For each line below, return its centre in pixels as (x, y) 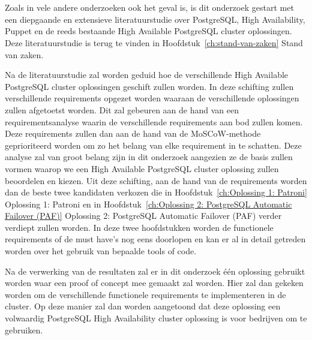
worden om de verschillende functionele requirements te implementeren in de (145, 294)
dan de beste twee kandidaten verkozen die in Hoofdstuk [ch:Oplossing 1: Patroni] (156, 192)
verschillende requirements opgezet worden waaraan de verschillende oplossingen (152, 98)
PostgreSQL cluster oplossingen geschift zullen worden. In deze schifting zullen (149, 86)
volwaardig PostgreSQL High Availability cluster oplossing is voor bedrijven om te (156, 318)
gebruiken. (24, 330)
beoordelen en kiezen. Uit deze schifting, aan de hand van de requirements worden (156, 180)
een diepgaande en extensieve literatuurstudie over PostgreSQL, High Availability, (155, 19)
